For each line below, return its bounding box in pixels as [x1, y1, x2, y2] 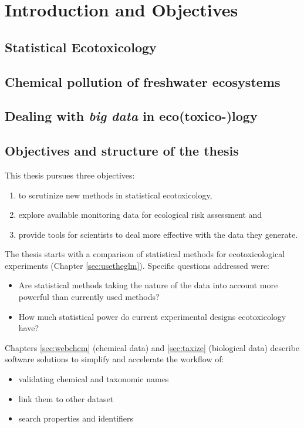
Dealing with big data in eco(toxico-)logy [5, 107, 258, 125]
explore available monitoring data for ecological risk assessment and [18, 208, 262, 221]
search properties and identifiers [18, 412, 134, 424]
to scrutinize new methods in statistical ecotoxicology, [18, 188, 212, 201]
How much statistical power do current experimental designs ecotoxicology [18, 310, 286, 322]
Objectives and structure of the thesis [5, 141, 239, 160]
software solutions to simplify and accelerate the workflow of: [5, 353, 224, 365]
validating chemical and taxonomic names [18, 373, 169, 385]
